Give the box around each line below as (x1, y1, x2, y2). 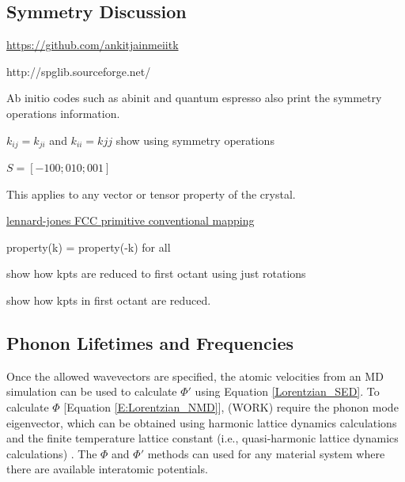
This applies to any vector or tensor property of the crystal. (6, 185, 296, 202)
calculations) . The (6, 445, 97, 461)
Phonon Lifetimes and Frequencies (6, 330, 293, 355)
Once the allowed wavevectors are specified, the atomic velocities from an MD (6, 367, 384, 384)
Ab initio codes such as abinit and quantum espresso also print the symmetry (6, 89, 382, 106)
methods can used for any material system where (147, 445, 385, 461)
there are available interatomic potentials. (6, 461, 208, 477)
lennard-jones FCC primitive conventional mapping (6, 212, 255, 229)
